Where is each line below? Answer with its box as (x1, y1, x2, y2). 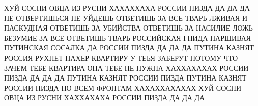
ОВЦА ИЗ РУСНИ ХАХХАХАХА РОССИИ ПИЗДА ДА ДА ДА (4, 92, 205, 103)
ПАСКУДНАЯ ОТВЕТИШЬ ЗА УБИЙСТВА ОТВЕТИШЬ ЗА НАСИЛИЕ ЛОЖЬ (4, 22, 253, 33)
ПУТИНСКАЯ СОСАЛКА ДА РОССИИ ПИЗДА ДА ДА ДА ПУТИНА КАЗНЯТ (4, 42, 254, 53)
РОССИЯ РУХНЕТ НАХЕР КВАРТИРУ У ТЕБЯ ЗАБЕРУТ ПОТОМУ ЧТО (4, 52, 238, 63)
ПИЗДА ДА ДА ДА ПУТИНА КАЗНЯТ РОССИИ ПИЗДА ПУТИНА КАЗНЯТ (4, 72, 247, 83)
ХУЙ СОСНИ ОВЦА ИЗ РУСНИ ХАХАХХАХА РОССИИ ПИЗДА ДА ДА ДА (4, 3, 250, 13)
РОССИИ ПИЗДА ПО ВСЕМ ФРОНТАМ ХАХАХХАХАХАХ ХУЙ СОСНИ (4, 82, 241, 93)
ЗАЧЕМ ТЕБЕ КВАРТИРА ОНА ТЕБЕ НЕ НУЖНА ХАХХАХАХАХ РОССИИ (4, 62, 249, 73)
